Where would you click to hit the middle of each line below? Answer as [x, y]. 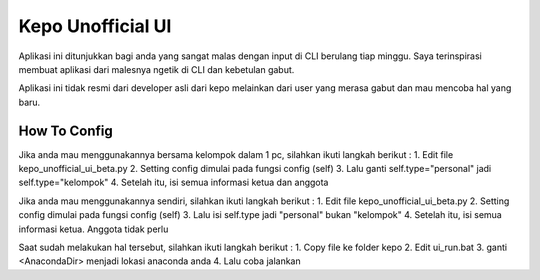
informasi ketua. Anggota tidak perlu [93, 229]
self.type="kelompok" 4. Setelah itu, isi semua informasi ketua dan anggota [173, 182]
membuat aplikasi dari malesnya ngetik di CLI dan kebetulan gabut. [156, 69]
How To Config [66, 130]
